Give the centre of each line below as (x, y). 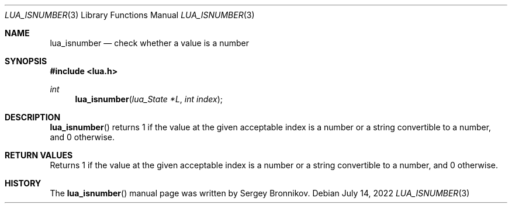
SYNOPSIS (26, 61)
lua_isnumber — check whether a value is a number (149, 43)
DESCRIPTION (33, 117)
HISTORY (23, 183)
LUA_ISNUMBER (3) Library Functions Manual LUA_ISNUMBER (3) (130, 15)
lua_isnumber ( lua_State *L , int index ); (149, 99)
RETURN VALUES (39, 155)
